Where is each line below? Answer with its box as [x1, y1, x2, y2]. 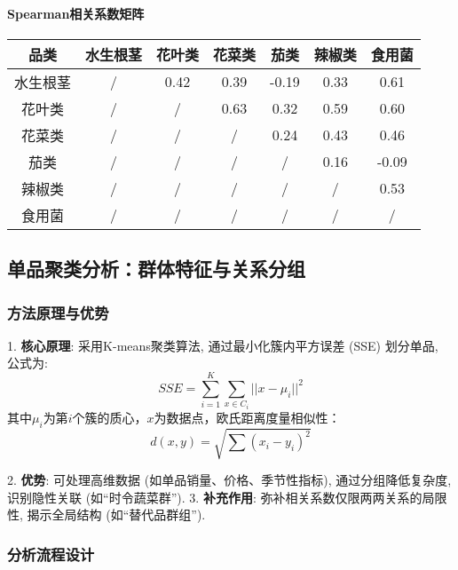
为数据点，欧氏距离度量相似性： [154, 408, 341, 426]
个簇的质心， [72, 408, 147, 426]
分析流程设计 [7, 542, 95, 565]
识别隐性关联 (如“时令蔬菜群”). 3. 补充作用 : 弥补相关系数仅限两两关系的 [7, 487, 422, 506]
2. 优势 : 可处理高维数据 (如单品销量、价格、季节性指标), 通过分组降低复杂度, [7, 471, 452, 489]
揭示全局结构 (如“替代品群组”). [27, 505, 206, 524]
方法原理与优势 [7, 301, 109, 323]
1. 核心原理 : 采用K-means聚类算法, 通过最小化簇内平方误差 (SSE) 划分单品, [7, 336, 438, 354]
